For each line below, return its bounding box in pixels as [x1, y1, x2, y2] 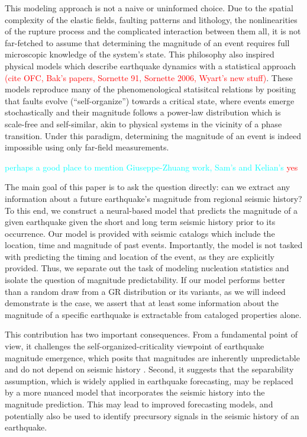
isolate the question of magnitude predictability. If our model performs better [5, 274, 285, 286]
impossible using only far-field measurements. [5, 141, 169, 153]
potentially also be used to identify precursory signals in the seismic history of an [5, 409, 299, 422]
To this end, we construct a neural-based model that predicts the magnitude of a [5, 204, 298, 216]
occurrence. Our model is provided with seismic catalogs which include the [5, 227, 275, 239]
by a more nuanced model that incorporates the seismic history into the [5, 386, 265, 399]
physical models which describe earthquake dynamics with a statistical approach [5, 59, 296, 72]
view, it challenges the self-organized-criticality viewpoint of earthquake [5, 340, 264, 352]
